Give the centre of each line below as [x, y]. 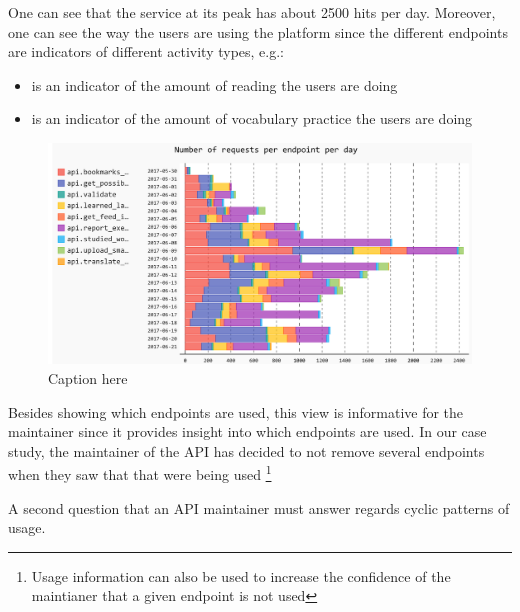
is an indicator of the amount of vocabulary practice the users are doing [252, 118]
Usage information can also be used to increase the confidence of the [241, 575]
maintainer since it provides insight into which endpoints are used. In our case [247, 431]
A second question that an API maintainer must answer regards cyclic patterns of [259, 507]
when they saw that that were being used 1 [140, 473]
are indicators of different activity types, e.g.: [146, 51]
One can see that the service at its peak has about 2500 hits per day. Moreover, [252, 12]
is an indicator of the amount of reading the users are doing [214, 84]
